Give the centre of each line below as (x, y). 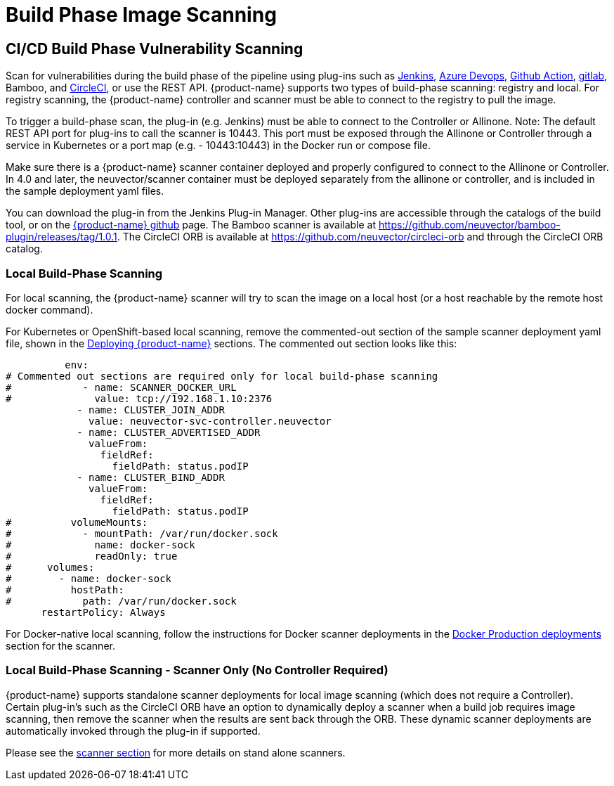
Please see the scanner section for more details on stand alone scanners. (176, 752)
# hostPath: (65, 589)
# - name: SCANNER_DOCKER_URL (121, 387)
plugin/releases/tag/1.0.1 (61, 237)
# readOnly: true (92, 556)
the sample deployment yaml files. (85, 191)
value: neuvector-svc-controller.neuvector (210, 421)
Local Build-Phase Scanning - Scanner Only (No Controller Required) (197, 670)
